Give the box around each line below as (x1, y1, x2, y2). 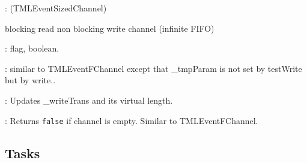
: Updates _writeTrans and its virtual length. (5, 93, 173, 106)
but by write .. (5, 74, 56, 86)
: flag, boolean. (5, 42, 59, 55)
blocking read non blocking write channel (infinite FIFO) (5, 22, 214, 34)
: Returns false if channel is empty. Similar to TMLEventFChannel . (5, 114, 258, 126)
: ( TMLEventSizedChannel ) (5, 2, 107, 14)
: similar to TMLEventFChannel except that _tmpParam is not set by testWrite (5, 62, 302, 74)
